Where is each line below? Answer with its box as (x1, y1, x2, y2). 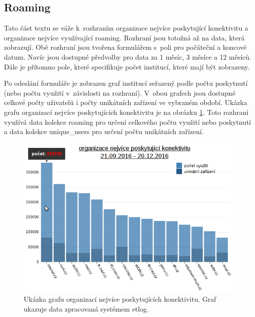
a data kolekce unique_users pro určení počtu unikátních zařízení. (4, 126, 204, 137)
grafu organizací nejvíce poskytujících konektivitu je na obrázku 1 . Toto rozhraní (4, 106, 249, 117)
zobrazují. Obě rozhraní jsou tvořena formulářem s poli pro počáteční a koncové (4, 42, 247, 52)
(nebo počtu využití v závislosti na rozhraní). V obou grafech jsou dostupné (4, 87, 236, 98)
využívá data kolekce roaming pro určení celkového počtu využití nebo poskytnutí (4, 116, 251, 127)
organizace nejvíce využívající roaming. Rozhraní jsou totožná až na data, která (4, 32, 245, 42)
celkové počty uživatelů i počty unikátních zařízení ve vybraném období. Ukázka (4, 97, 248, 107)
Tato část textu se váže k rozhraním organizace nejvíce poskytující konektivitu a (4, 23, 248, 33)
